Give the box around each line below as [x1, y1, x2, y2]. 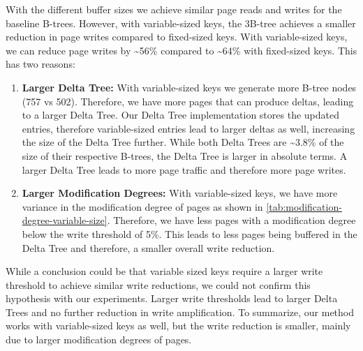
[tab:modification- [266, 199, 342, 214]
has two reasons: [6, 57, 75, 71]
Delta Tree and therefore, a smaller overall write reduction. [22, 240, 275, 255]
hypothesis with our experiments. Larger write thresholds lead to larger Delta [6, 291, 338, 306]
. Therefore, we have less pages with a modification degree [107, 213, 356, 227]
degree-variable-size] [22, 213, 108, 227]
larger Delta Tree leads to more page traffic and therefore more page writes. [22, 162, 346, 177]
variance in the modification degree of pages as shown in [22, 199, 263, 214]
